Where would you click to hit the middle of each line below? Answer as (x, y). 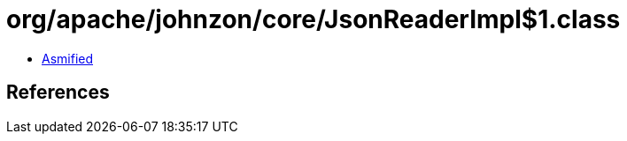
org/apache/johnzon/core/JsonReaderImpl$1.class (313, 19)
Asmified (68, 58)
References (58, 93)
